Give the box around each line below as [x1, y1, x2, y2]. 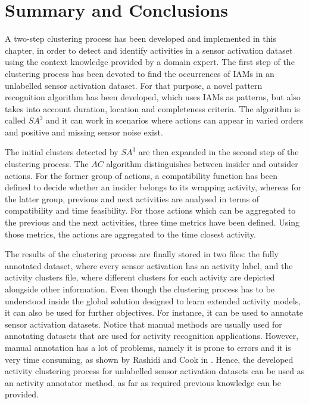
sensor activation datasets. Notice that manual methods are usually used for [5, 317, 282, 330]
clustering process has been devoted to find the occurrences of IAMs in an [5, 67, 274, 79]
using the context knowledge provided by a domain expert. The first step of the [5, 55, 295, 68]
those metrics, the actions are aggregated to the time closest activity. [5, 227, 256, 240]
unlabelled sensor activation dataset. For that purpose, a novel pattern [5, 79, 263, 91]
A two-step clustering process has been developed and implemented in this [5, 32, 276, 45]
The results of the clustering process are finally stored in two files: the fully [5, 248, 279, 260]
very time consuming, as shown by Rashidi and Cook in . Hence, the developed [5, 353, 294, 365]
